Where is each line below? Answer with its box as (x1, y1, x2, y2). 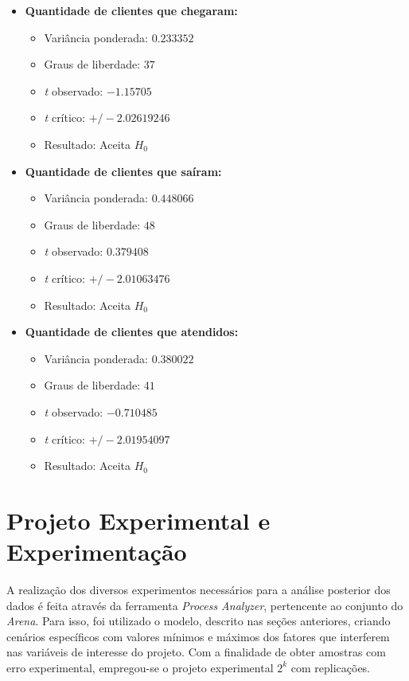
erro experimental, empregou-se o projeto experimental (6, 659, 274, 675)
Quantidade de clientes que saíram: (25, 162, 222, 179)
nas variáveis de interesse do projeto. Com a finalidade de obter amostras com (6, 644, 386, 660)
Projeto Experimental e (6, 503, 271, 536)
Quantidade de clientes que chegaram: (25, 2, 238, 18)
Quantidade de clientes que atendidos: (25, 323, 239, 340)
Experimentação (6, 535, 187, 568)
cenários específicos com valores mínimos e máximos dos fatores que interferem (6, 628, 390, 644)
